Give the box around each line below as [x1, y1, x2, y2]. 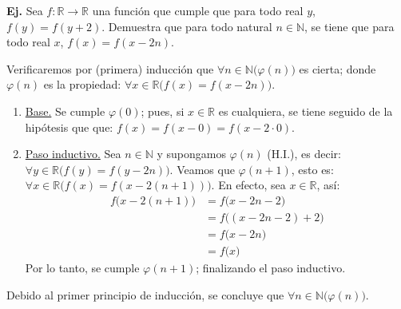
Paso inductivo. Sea [25, 145, 121, 162]
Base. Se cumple [25, 102, 105, 119]
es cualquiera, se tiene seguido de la [218, 102, 393, 119]
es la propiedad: [43, 76, 121, 93]
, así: [316, 176, 340, 193]
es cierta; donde [299, 60, 376, 77]
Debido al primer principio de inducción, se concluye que [6, 286, 284, 303]
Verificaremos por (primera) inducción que [6, 60, 214, 77]
